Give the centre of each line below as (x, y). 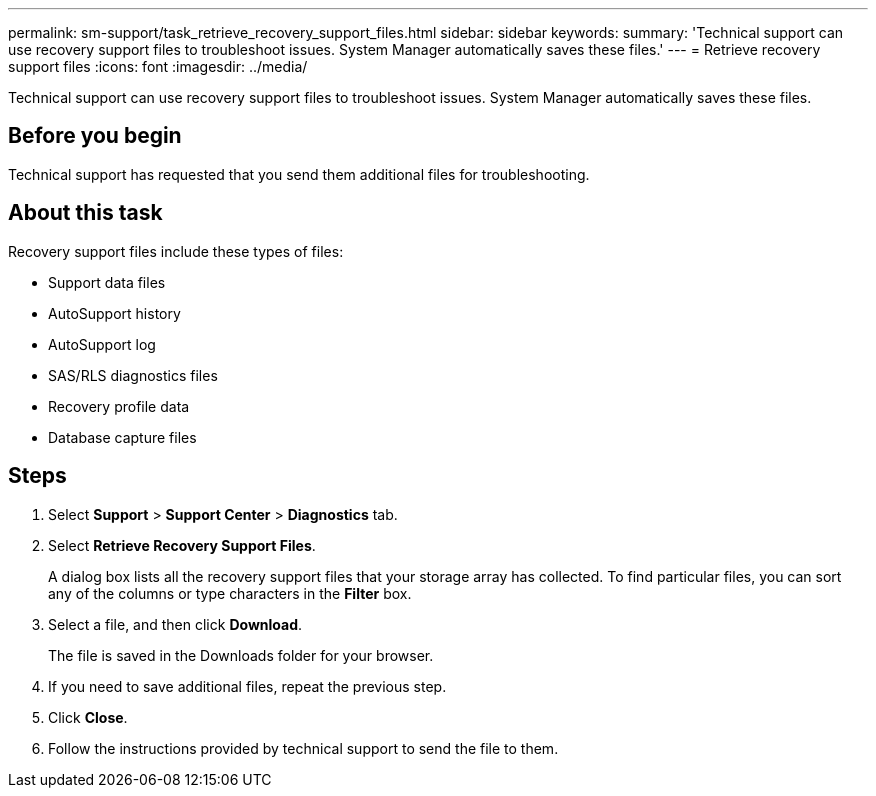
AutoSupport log (102, 344)
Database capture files (122, 437)
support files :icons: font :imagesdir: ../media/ (158, 66)
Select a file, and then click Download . (175, 624)
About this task (85, 213)
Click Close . (88, 717)
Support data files (107, 282)
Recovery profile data (119, 406)
